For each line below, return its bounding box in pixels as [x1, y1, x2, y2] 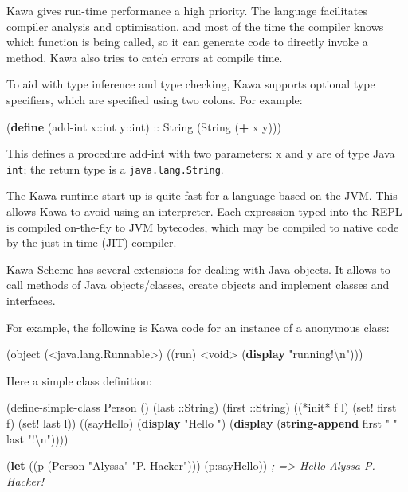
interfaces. [6, 291, 56, 308]
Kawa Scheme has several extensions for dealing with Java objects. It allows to [6, 260, 390, 277]
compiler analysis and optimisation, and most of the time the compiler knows [6, 18, 384, 34]
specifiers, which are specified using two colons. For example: [6, 91, 303, 107]
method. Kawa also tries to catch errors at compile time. [6, 49, 283, 65]
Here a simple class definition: [6, 372, 152, 389]
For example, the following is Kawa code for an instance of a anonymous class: [6, 318, 390, 335]
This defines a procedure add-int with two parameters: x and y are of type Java [6, 145, 395, 162]
